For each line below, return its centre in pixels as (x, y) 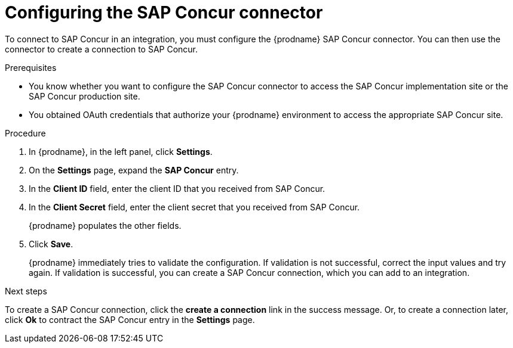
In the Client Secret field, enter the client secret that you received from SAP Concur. (194, 207)
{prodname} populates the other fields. (105, 225)
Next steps (26, 291)
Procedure (25, 133)
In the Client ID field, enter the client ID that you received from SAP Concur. (177, 188)
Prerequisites (31, 67)
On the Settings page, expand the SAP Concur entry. (134, 170)
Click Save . (51, 244)
